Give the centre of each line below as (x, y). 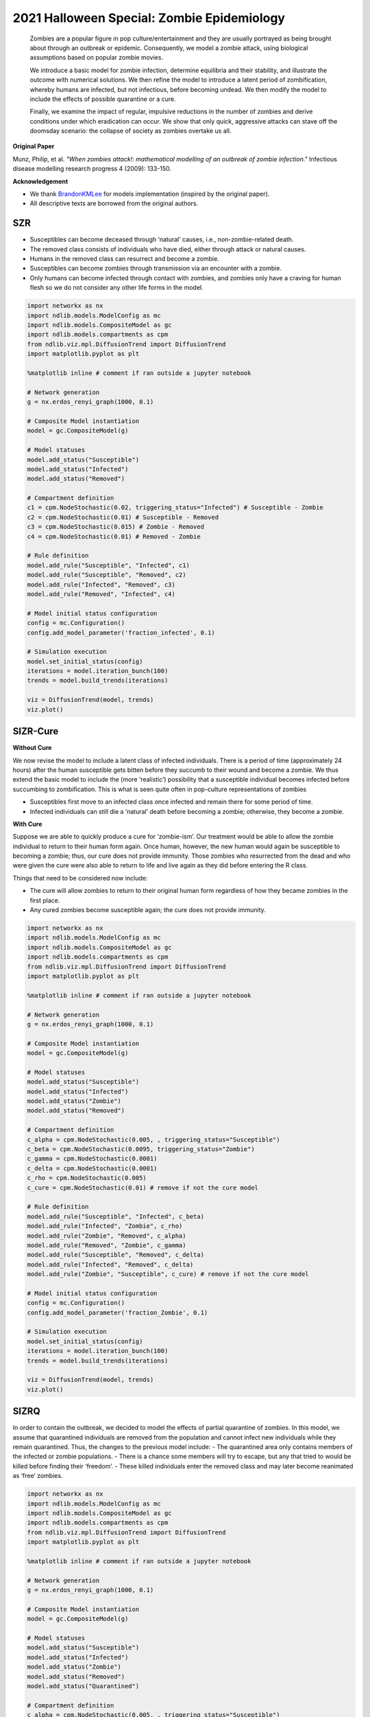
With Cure (27, 823)
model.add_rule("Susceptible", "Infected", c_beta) (116, 1216)
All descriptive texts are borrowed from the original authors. (114, 203)
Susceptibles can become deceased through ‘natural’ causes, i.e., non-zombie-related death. (162, 240)
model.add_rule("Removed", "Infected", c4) (101, 594)
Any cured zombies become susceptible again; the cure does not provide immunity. (148, 910)
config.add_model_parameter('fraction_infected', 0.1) (121, 633)
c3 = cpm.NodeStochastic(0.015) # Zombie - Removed (116, 527)
